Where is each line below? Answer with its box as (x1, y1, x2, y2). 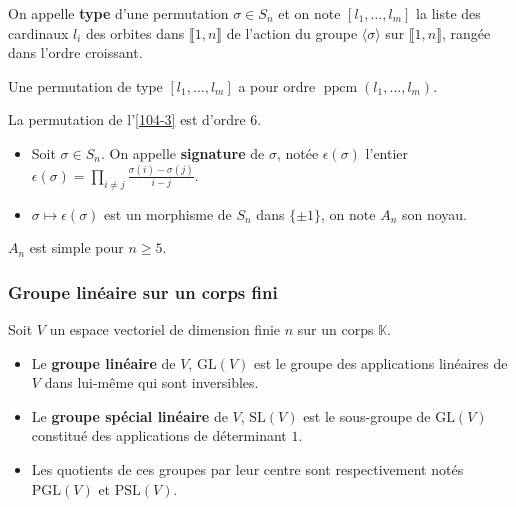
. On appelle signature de (100, 142, 265, 163)
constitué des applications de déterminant (31, 425, 287, 446)
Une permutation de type (8, 75, 163, 96)
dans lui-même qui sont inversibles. (44, 372, 259, 393)
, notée (276, 142, 319, 163)
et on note (278, 3, 341, 23)
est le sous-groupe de (303, 405, 431, 426)
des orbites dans (86, 22, 185, 43)
